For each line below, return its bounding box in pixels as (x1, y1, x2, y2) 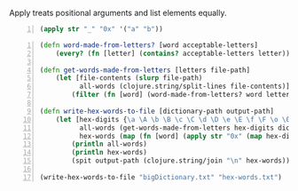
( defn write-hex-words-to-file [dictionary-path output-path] (39, 107, 275, 115)
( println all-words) (71, 139, 148, 149)
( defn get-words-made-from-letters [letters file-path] (39, 66, 251, 75)
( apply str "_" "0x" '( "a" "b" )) (39, 25, 164, 34)
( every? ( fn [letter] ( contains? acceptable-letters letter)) (55, 49, 291, 58)
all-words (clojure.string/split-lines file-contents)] (79, 82, 291, 92)
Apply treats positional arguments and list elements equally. (9, 8, 227, 18)
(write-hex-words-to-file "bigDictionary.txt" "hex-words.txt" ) (39, 172, 282, 181)
